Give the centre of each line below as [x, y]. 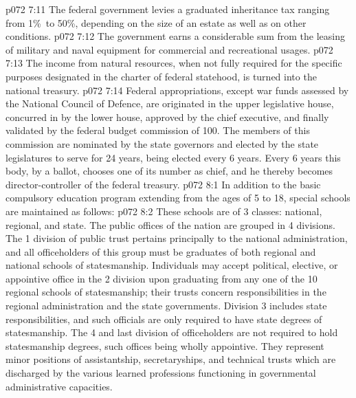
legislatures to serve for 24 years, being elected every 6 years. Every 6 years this [173, 157]
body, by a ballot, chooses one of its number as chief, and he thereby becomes [169, 171]
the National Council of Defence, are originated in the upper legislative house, [170, 103]
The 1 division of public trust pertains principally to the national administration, [177, 238]
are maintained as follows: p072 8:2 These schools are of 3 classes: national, [164, 211]
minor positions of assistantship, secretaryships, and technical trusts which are [171, 359]
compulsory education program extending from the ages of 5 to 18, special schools [178, 198]
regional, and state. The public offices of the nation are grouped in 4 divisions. [170, 224]
